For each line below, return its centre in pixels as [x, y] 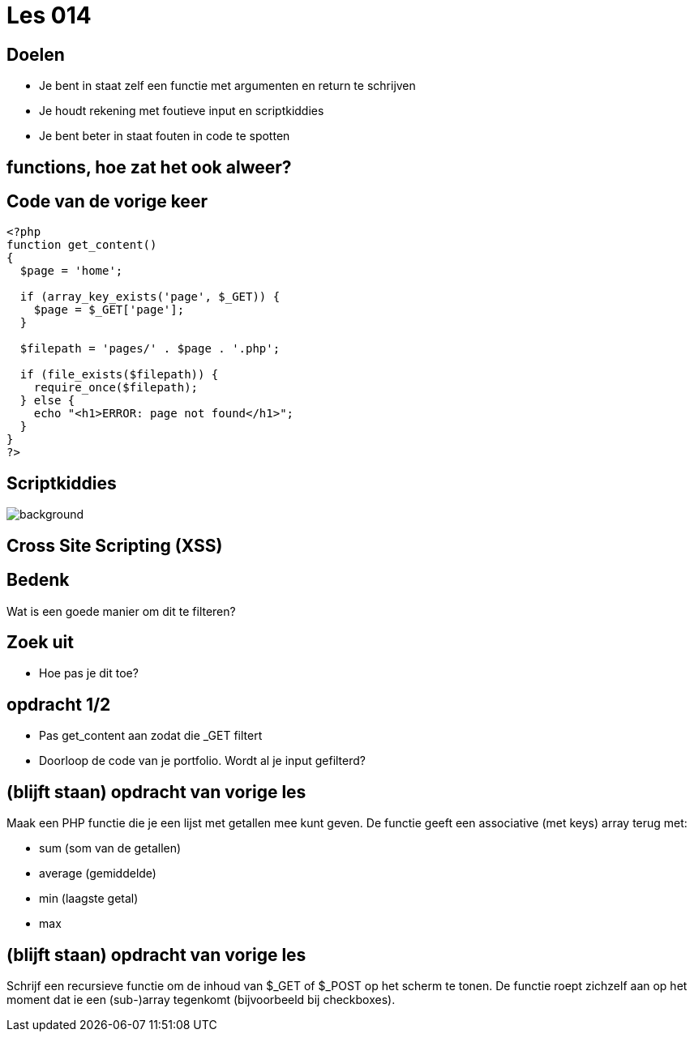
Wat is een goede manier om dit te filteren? [121, 611]
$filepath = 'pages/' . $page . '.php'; [150, 349]
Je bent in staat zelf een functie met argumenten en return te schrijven [227, 86]
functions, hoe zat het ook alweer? [149, 167]
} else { [47, 401]
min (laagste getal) [89, 899]
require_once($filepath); [116, 388]
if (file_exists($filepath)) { [119, 375]
